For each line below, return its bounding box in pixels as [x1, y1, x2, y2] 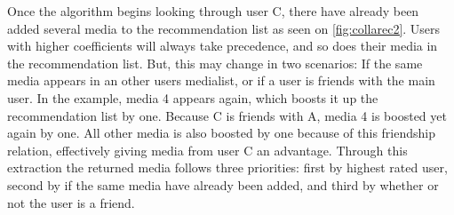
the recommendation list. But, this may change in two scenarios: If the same [7, 53, 423, 72]
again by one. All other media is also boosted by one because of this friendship [7, 123, 435, 142]
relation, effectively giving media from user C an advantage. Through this [7, 140, 408, 159]
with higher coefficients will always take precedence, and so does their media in [7, 36, 438, 55]
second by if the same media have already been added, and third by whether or [7, 175, 439, 194]
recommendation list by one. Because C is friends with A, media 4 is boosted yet [7, 106, 447, 124]
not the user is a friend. [7, 193, 135, 211]
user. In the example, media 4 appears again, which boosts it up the [7, 88, 378, 107]
